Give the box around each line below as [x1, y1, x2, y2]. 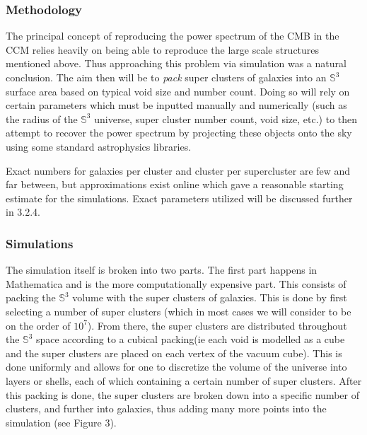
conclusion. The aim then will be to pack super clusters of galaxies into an [6, 70, 327, 84]
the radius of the [6, 111, 78, 126]
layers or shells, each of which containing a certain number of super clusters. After [6, 373, 362, 388]
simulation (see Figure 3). [6, 414, 117, 429]
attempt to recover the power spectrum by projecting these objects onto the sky [6, 125, 352, 140]
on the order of [6, 318, 71, 332]
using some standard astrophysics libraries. [6, 139, 192, 153]
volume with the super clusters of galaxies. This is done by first [72, 290, 347, 305]
